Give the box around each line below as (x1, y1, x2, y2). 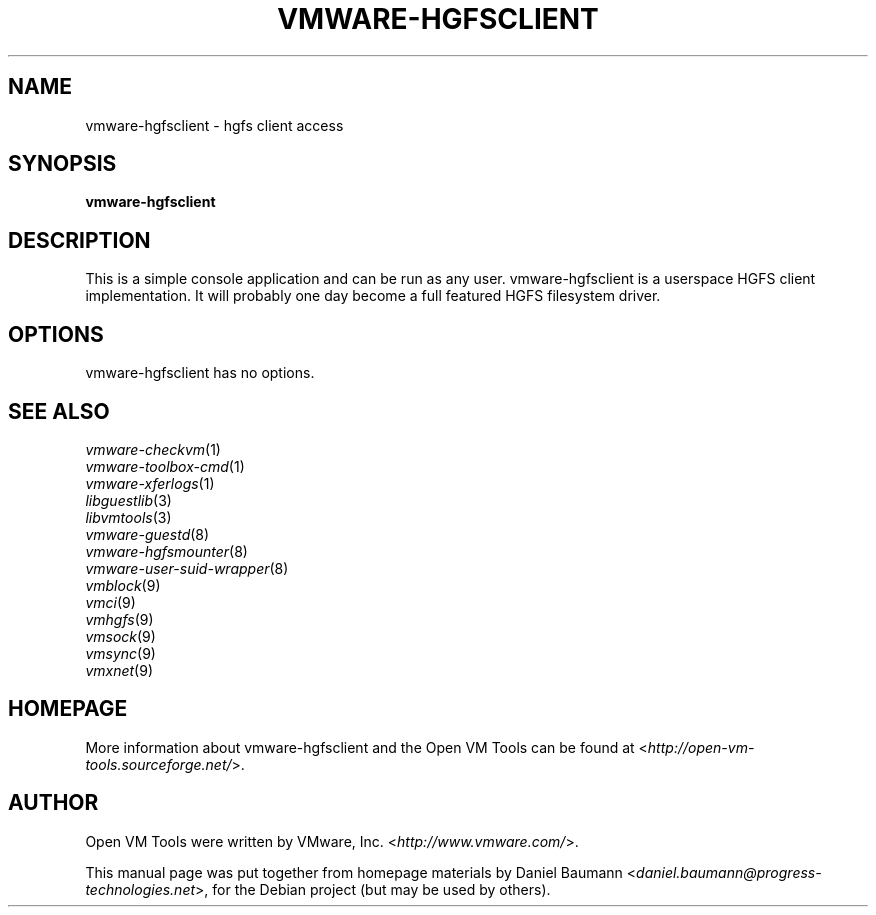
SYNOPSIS (8, 151, 117, 177)
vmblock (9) (85, 576, 161, 594)
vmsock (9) (85, 627, 156, 645)
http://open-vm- (647, 738, 755, 756)
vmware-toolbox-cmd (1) (85, 457, 245, 475)
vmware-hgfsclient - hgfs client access (85, 116, 344, 134)
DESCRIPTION (8, 227, 151, 253)
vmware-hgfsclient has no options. (85, 364, 315, 382)
